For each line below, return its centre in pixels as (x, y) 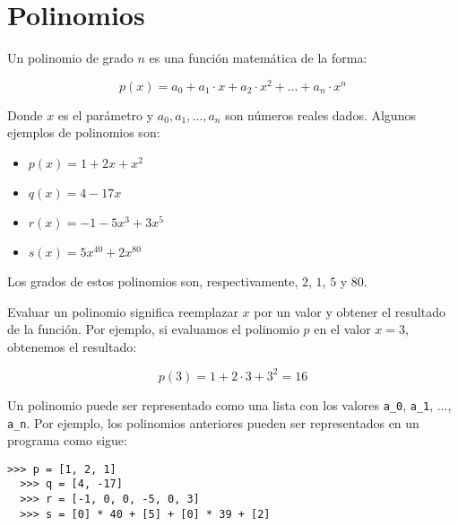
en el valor (342, 329)
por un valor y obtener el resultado (350, 311)
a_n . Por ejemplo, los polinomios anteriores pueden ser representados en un (213, 422)
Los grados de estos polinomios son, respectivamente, (153, 281)
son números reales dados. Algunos (320, 114)
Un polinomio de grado (70, 58)
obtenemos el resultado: (72, 346)
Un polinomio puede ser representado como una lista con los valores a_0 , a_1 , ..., (229, 404)
